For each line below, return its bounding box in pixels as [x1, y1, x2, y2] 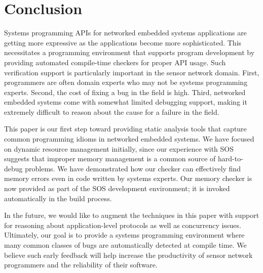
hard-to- [218, 153, 243, 164]
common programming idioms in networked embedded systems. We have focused [4, 133, 254, 144]
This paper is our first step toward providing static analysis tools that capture [4, 123, 247, 134]
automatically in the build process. [4, 193, 112, 203]
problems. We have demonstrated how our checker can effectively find [25, 163, 241, 173]
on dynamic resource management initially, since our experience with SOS [4, 143, 234, 154]
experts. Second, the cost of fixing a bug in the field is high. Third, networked [4, 86, 246, 97]
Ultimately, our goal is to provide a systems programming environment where [4, 230, 245, 240]
